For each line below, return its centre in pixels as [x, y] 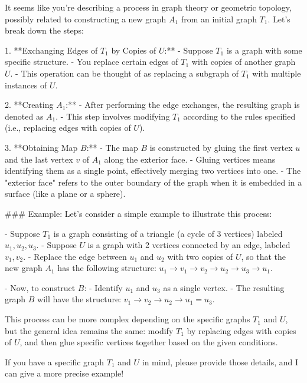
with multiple [277, 73]
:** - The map [112, 147]
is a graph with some [264, 50]
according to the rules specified [239, 116]
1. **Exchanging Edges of [51, 50]
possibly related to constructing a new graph [86, 19]
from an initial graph [219, 19]
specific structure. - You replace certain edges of [92, 62]
